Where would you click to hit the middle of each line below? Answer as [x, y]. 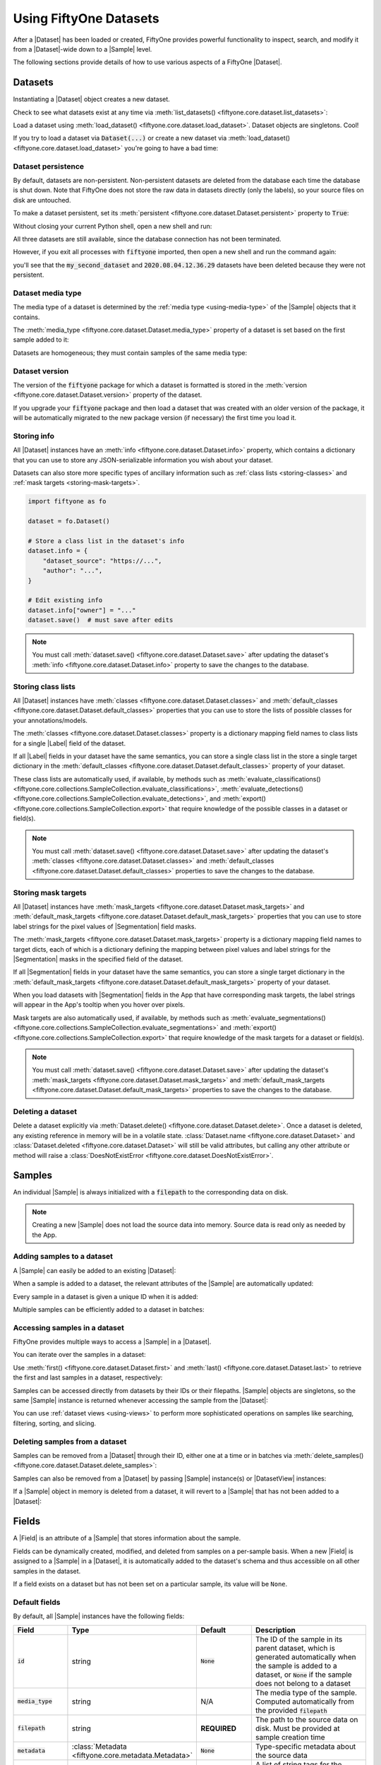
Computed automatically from [304, 1701]
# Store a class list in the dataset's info [106, 541]
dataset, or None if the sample [303, 1675]
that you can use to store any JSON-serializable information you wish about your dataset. [143, 460]
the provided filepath [291, 1710]
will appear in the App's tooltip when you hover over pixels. [99, 1005]
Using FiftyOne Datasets [86, 18]
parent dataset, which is [295, 1648]
